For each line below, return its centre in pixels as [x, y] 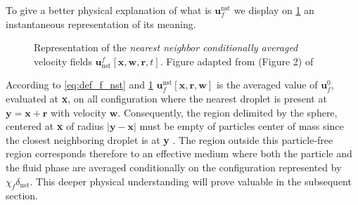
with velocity [79, 112]
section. [22, 196]
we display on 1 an [274, 10]
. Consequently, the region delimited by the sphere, [228, 112]
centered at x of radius [55, 126]
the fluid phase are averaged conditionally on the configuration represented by [174, 167]
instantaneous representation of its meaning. [101, 24]
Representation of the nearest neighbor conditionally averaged [166, 47]
